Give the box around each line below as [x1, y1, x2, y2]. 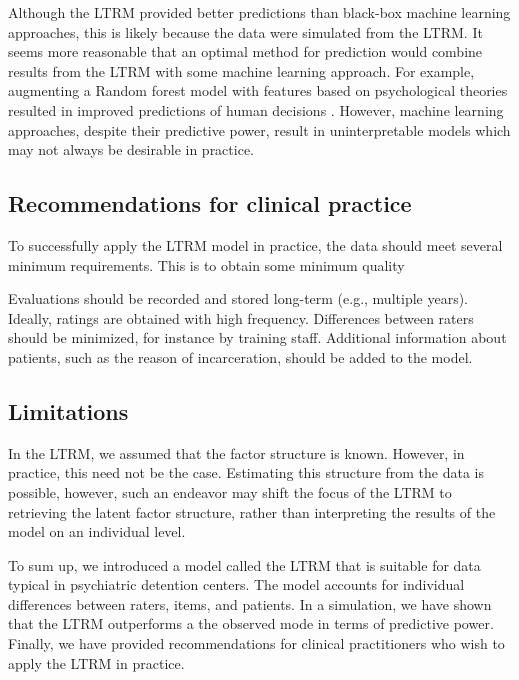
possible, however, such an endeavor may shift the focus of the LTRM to [8, 481, 452, 502]
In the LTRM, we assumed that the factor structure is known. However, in [8, 442, 465, 463]
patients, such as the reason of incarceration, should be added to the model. [8, 346, 473, 367]
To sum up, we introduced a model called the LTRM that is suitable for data [8, 554, 481, 575]
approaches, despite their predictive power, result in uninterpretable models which [8, 119, 511, 140]
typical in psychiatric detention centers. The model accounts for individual [8, 574, 465, 595]
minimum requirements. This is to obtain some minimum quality [8, 254, 405, 275]
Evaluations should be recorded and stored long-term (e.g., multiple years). [8, 288, 468, 309]
